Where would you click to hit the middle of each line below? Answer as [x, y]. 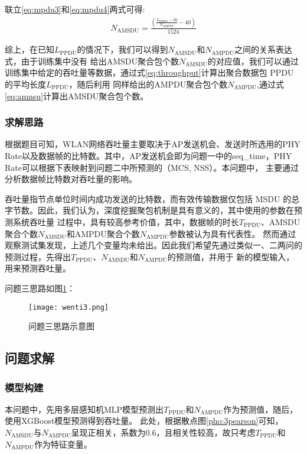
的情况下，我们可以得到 [123, 49]
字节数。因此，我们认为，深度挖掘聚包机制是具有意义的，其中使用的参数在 [149, 210]
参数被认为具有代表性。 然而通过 [233, 233]
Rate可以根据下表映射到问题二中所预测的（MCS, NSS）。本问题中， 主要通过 [152, 167]
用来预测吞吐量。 [38, 268]
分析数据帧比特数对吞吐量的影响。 [71, 179]
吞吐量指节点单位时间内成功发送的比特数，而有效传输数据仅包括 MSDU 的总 [152, 198]
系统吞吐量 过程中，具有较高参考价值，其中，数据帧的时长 [126, 222]
